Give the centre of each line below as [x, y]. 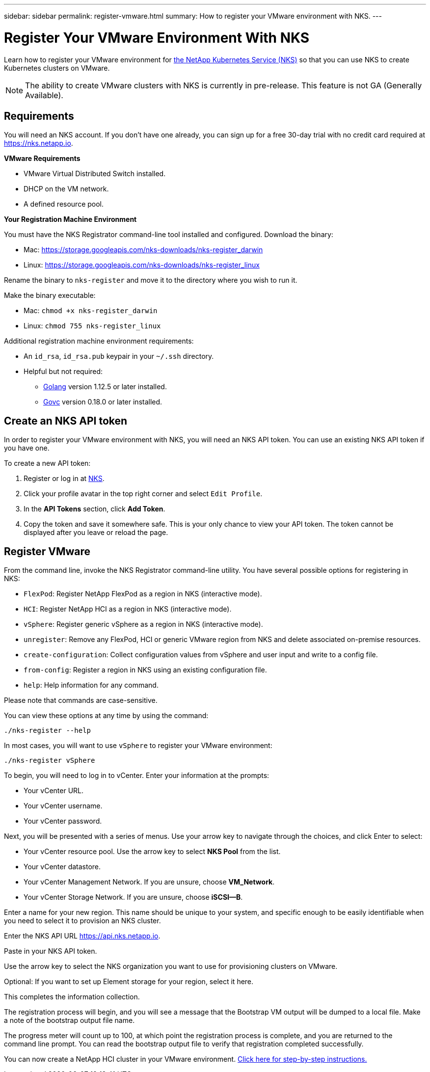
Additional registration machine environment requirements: [99, 341]
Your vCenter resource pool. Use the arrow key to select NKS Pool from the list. [152, 852]
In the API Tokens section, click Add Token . [94, 509]
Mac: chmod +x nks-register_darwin [91, 311]
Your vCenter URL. [54, 791]
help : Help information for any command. [91, 685]
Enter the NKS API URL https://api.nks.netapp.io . [82, 936]
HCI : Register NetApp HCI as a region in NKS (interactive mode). [128, 609]
